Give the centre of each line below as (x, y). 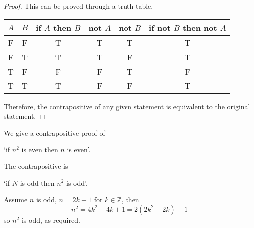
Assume (16, 199)
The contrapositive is (36, 166)
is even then (40, 149)
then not (200, 27)
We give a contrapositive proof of (55, 132)
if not (160, 27)
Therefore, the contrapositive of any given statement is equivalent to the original (127, 106)
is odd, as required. (51, 219)
